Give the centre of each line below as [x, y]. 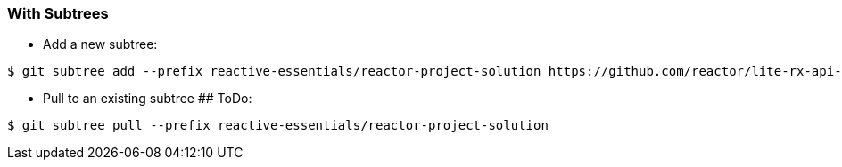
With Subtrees [58, 13]
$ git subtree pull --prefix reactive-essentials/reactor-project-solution [278, 126]
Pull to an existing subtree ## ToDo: [148, 99]
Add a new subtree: [100, 44]
